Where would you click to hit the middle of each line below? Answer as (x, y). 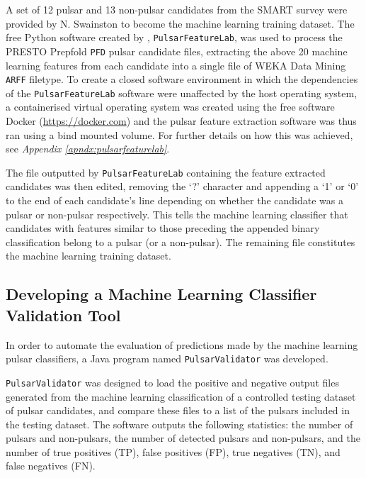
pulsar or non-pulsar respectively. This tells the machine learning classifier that (177, 214)
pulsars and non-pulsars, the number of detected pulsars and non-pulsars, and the (183, 438)
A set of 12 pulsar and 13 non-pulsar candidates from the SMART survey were (177, 9)
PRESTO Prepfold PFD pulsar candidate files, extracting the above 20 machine (177, 51)
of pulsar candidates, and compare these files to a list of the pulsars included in (178, 410)
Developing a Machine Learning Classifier (161, 294)
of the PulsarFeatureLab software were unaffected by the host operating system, (182, 93)
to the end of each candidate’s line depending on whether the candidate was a (175, 200)
